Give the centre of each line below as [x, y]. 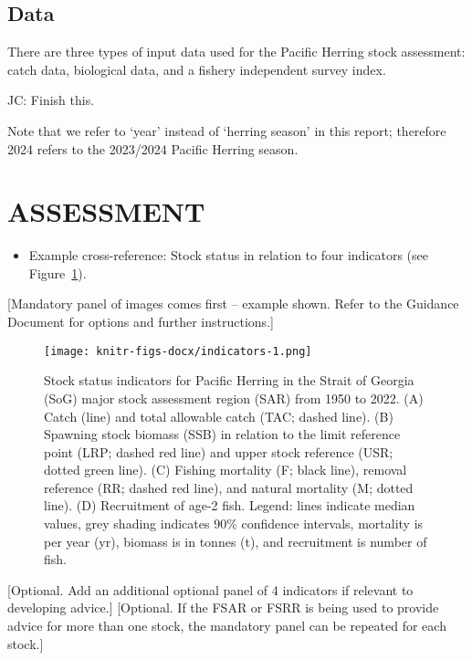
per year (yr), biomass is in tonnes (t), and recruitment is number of [236, 541]
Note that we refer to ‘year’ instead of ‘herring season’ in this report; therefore [227, 130]
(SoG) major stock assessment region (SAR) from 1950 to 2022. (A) [234, 398]
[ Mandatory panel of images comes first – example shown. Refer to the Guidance [233, 304]
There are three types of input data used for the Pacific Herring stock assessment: [236, 52]
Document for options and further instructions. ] [141, 322]
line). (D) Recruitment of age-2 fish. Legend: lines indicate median [230, 505]
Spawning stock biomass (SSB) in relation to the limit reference [222, 434]
